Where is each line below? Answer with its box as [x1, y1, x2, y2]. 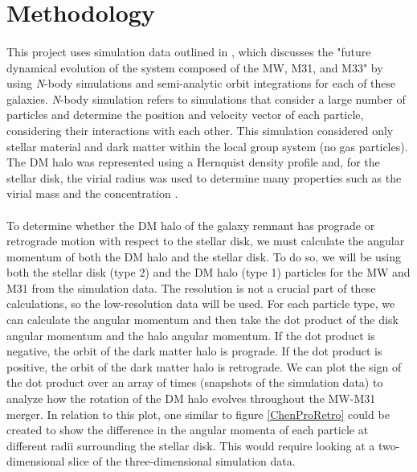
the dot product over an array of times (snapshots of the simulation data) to [6, 374, 383, 391]
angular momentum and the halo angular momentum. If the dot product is [6, 326, 375, 343]
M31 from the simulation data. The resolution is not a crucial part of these [6, 279, 376, 296]
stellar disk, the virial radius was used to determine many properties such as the [6, 169, 402, 186]
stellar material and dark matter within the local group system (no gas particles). [6, 137, 408, 154]
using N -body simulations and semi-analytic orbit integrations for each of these [6, 75, 396, 92]
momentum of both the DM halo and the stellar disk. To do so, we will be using [6, 248, 401, 265]
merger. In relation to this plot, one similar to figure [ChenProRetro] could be [6, 405, 390, 422]
